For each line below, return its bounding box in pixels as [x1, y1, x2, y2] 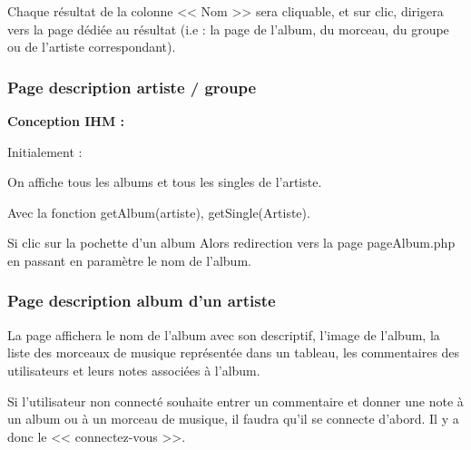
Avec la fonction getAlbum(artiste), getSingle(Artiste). [7, 202, 310, 221]
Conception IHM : [7, 112, 125, 130]
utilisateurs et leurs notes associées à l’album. [7, 360, 260, 379]
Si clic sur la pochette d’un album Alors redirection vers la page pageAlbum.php [7, 233, 456, 252]
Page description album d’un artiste [7, 289, 276, 312]
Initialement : [7, 142, 83, 161]
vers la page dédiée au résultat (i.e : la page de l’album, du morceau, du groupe [7, 19, 449, 38]
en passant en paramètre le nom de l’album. [7, 250, 251, 269]
